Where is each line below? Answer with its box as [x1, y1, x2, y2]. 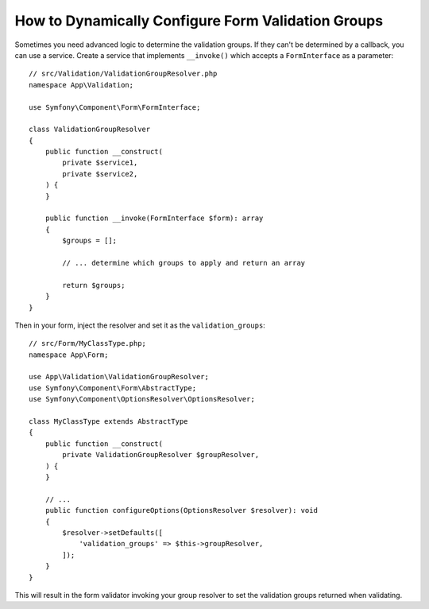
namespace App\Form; [29, 350, 109, 359]
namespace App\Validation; [29, 80, 134, 89]
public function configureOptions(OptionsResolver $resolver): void [44, 506, 318, 515]
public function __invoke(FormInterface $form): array [44, 214, 264, 223]
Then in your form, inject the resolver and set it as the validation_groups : [14, 320, 265, 330]
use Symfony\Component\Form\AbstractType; [29, 383, 197, 393]
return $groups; [62, 281, 126, 289]
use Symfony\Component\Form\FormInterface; [29, 103, 201, 111]
